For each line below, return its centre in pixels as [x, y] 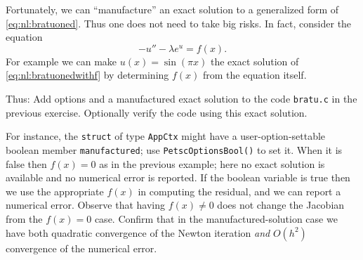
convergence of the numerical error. [81, 248]
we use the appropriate [55, 191]
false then [26, 163]
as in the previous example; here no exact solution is [212, 163]
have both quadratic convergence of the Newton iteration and [138, 232]
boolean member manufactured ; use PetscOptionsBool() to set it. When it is [174, 149]
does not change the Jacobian [281, 205]
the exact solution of [255, 61]
